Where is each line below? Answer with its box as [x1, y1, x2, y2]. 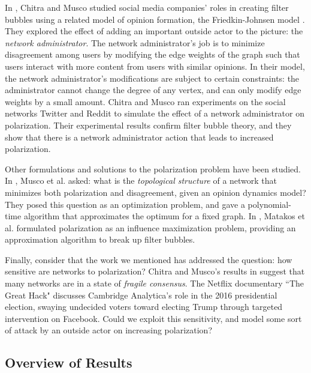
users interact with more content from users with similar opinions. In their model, [5, 59, 305, 72]
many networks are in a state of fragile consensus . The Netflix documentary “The [5, 277, 304, 290]
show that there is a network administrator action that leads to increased [5, 130, 274, 143]
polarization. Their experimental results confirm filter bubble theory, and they [5, 118, 292, 131]
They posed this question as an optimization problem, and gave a [5, 198, 245, 210]
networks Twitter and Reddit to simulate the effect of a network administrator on [5, 107, 304, 120]
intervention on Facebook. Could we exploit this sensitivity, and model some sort [5, 312, 302, 324]
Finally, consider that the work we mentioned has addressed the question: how [5, 253, 292, 265]
